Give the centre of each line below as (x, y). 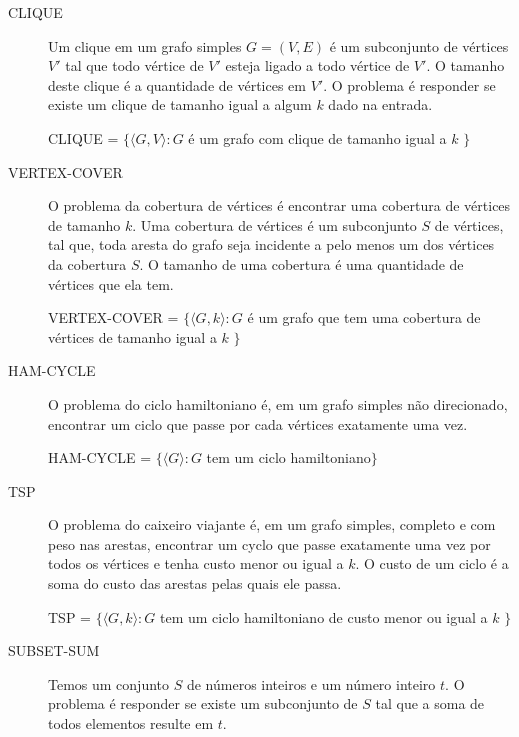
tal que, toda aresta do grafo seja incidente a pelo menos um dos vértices (271, 244)
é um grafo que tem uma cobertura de (364, 317)
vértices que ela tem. (111, 283)
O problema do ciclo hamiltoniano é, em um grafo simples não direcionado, (278, 403)
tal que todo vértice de (134, 65)
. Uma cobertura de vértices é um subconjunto (274, 224)
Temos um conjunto (109, 683)
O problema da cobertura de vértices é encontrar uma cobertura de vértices (279, 205)
